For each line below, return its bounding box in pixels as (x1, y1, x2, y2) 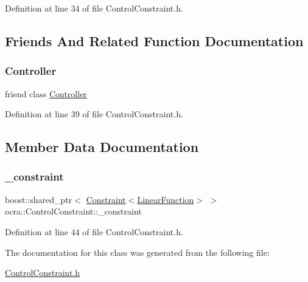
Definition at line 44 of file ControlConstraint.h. (5, 225, 183, 238)
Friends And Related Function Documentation (5, 31, 304, 50)
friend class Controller (5, 87, 87, 100)
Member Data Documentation (5, 137, 199, 156)
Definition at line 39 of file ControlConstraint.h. (5, 108, 183, 120)
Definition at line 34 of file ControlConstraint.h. (5, 2, 183, 14)
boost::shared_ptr (5, 193, 72, 205)
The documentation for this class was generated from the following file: (5, 246, 270, 258)
